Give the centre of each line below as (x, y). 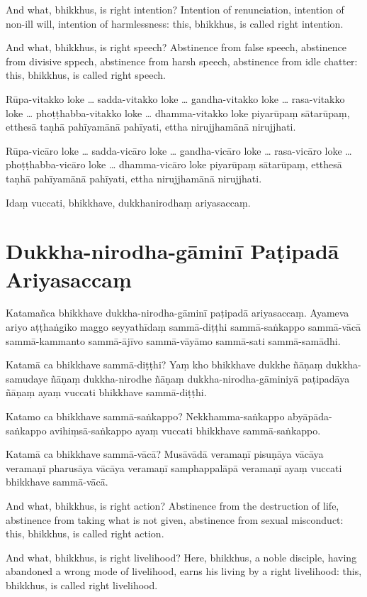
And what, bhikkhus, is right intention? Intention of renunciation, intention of (175, 9)
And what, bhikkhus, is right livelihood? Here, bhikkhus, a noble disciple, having (181, 557)
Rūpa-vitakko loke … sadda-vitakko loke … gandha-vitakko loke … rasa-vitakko (175, 98)
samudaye (27, 378)
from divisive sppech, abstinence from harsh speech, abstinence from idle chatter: (182, 61)
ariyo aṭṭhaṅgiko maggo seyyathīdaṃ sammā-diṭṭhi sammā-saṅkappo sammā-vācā (183, 327)
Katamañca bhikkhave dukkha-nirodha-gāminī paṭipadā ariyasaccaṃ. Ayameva (177, 313)
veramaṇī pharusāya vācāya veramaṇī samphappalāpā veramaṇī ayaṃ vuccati (174, 467)
